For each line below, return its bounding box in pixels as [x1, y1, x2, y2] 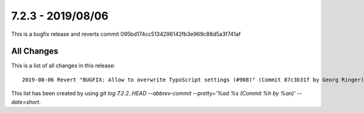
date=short [11, 98, 39, 106]
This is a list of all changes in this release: [11, 62, 115, 69]
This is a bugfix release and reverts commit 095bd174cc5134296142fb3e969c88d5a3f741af [11, 30, 241, 38]
